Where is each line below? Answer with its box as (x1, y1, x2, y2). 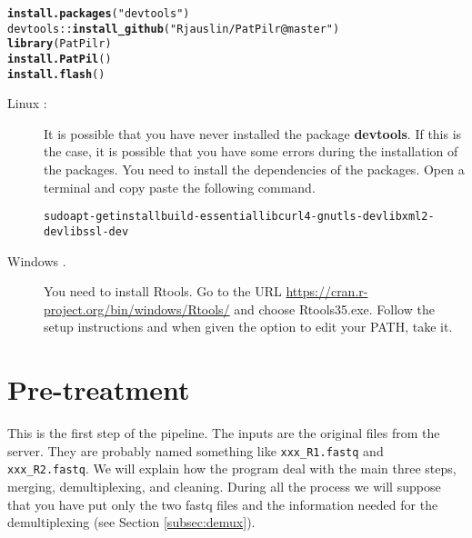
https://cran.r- (286, 282, 368, 301)
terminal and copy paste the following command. (44, 177, 316, 196)
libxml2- (382, 210, 435, 224)
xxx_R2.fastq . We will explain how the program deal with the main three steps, (7, 459, 457, 478)
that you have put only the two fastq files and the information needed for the (7, 494, 438, 513)
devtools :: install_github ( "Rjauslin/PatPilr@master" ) (7, 22, 340, 35)
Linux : (7, 94, 47, 113)
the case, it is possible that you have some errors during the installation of (44, 142, 458, 161)
